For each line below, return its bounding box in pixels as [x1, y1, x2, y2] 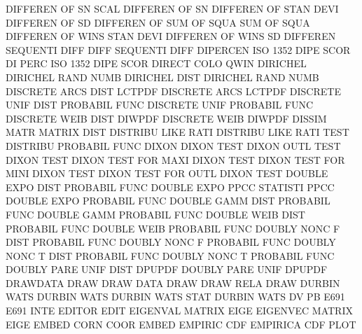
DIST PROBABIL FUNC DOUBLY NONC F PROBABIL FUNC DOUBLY [6, 235, 336, 249]
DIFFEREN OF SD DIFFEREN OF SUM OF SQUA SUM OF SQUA [6, 15, 310, 29]
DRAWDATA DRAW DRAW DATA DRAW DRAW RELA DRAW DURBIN [6, 275, 340, 290]
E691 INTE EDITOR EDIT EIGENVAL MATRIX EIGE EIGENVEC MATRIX [6, 303, 353, 318]
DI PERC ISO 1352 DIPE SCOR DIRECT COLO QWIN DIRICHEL [6, 56, 307, 71]
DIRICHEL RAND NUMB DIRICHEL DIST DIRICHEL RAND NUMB [6, 69, 319, 84]
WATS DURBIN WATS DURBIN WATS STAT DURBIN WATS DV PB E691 [6, 289, 345, 304]
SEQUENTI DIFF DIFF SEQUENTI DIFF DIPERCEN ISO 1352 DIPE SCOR [6, 42, 351, 57]
